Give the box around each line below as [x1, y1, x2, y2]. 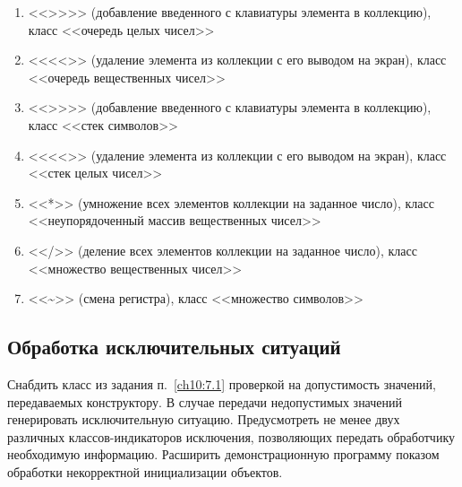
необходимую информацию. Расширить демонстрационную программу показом [7, 445, 440, 464]
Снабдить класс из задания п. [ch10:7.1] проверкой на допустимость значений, [7, 374, 436, 393]
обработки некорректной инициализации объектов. [7, 462, 283, 481]
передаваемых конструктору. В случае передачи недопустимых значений [7, 392, 403, 411]
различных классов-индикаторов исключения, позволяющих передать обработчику [7, 427, 456, 446]
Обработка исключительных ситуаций [7, 333, 341, 361]
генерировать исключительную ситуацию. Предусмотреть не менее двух [7, 410, 400, 429]
